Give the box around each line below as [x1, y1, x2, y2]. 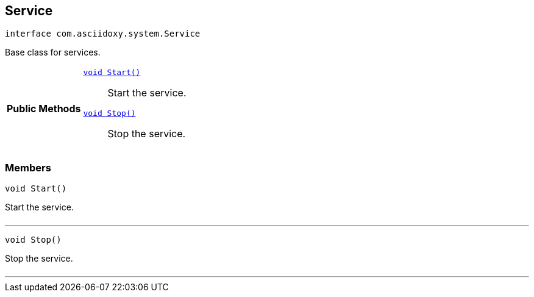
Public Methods [7, 102, 81, 115]
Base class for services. [5, 47, 101, 58]
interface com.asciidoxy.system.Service [5, 29, 201, 39]
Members [5, 161, 51, 174]
